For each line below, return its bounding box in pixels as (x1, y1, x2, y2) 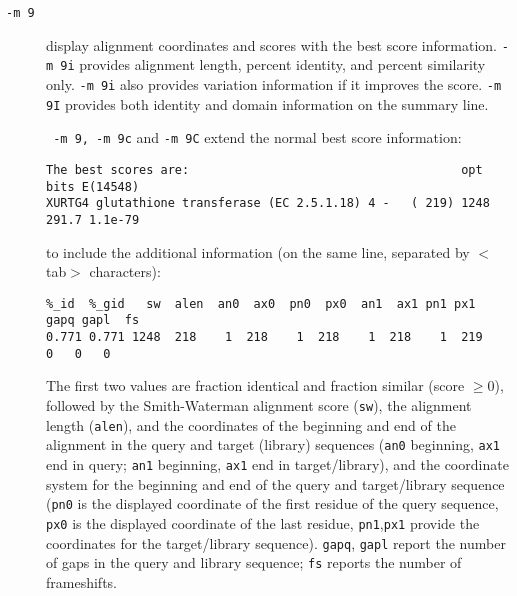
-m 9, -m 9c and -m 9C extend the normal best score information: (53, 127, 462, 148)
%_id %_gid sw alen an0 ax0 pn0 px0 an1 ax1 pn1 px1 (46, 296, 476, 311)
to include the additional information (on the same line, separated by (46, 241, 470, 262)
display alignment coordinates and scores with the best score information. (46, 34, 497, 55)
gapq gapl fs (46, 313, 140, 328)
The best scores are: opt (46, 162, 483, 177)
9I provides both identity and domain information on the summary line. (46, 93, 489, 114)
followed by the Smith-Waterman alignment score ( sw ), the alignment (46, 394, 472, 415)
